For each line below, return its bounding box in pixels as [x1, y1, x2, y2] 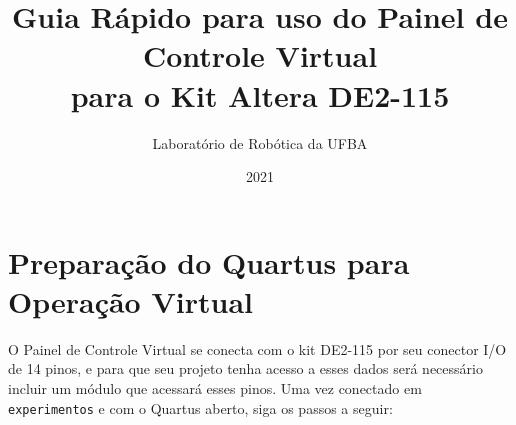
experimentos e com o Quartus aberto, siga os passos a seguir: [8, 397, 393, 418]
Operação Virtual [8, 280, 253, 321]
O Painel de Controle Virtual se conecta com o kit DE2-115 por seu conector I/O [8, 338, 507, 359]
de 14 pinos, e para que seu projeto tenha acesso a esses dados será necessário [8, 358, 483, 379]
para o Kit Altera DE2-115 [70, 74, 450, 115]
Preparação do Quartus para [8, 241, 410, 282]
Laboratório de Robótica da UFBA [152, 132, 368, 153]
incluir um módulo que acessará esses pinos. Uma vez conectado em [8, 378, 422, 398]
